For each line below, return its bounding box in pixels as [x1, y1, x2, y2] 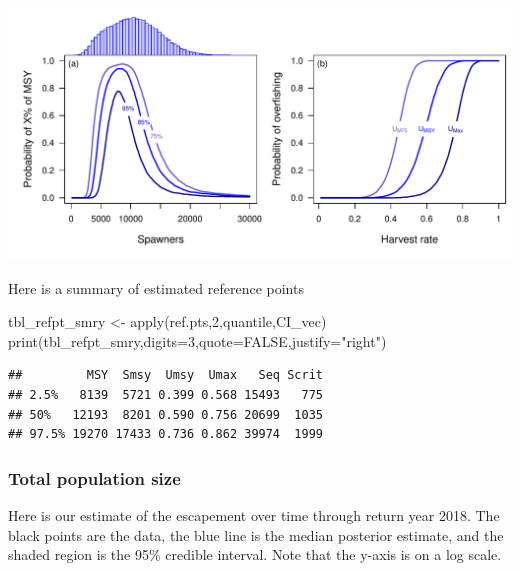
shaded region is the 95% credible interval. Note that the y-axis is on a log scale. [8, 544, 502, 565]
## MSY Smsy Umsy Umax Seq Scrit [8, 368, 323, 383]
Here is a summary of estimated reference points [8, 277, 304, 298]
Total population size [8, 465, 181, 490]
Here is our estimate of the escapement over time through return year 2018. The [8, 504, 500, 525]
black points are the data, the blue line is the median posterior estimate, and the [8, 524, 504, 545]
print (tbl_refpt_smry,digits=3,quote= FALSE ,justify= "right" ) [8, 330, 387, 351]
